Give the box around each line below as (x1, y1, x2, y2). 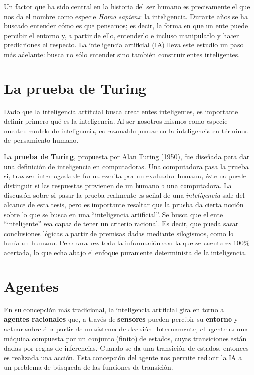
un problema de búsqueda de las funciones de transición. (4, 362, 173, 372)
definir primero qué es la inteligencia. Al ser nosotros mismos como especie (4, 116, 228, 126)
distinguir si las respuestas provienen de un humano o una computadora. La (4, 180, 231, 190)
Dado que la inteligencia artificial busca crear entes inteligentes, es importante (4, 106, 238, 116)
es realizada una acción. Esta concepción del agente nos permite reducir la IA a (4, 352, 242, 362)
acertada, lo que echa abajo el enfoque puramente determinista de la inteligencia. (4, 247, 247, 257)
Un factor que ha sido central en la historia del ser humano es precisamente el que (4, 1, 250, 11)
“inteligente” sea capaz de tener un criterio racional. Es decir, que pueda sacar (4, 219, 239, 229)
